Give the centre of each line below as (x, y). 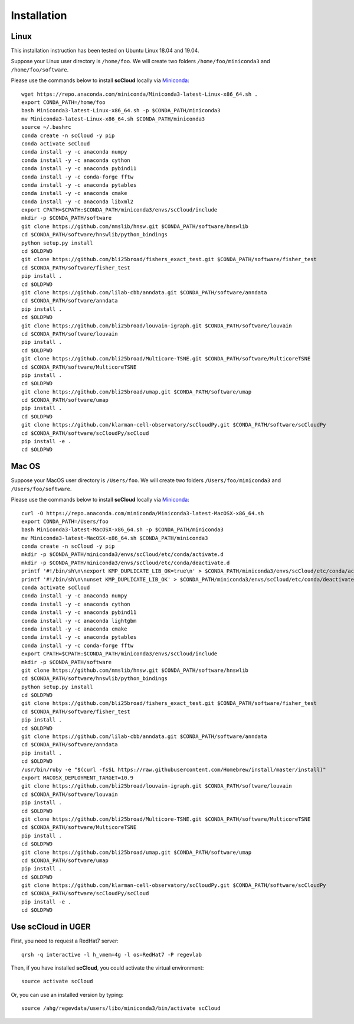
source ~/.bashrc (46, 127)
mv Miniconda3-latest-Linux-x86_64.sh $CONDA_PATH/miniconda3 (113, 119)
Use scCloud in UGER (51, 927)
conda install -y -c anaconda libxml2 (78, 201)
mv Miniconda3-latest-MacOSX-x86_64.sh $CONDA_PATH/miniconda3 (115, 538)
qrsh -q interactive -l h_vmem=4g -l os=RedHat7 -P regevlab (112, 955)
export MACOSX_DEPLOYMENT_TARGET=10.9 (78, 778)
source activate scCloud (57, 981)
